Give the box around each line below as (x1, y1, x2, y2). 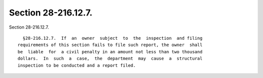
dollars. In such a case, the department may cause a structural (18, 56, 203, 62)
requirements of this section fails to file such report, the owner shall (18, 42, 203, 48)
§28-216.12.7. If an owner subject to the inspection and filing (22, 35, 203, 41)
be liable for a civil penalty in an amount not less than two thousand (18, 49, 203, 54)
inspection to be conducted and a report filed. (18, 62, 136, 68)
